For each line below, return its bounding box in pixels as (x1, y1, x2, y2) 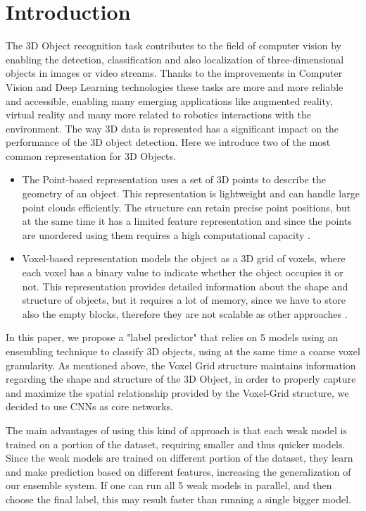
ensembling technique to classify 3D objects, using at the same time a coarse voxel (6, 344, 360, 358)
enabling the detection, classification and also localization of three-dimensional (6, 51, 344, 66)
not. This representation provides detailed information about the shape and (22, 278, 348, 293)
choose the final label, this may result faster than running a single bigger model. (6, 491, 351, 506)
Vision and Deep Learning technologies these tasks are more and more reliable (6, 79, 343, 94)
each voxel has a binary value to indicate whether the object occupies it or (22, 265, 343, 280)
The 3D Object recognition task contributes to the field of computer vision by (6, 38, 341, 53)
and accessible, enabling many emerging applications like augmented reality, (6, 93, 333, 108)
